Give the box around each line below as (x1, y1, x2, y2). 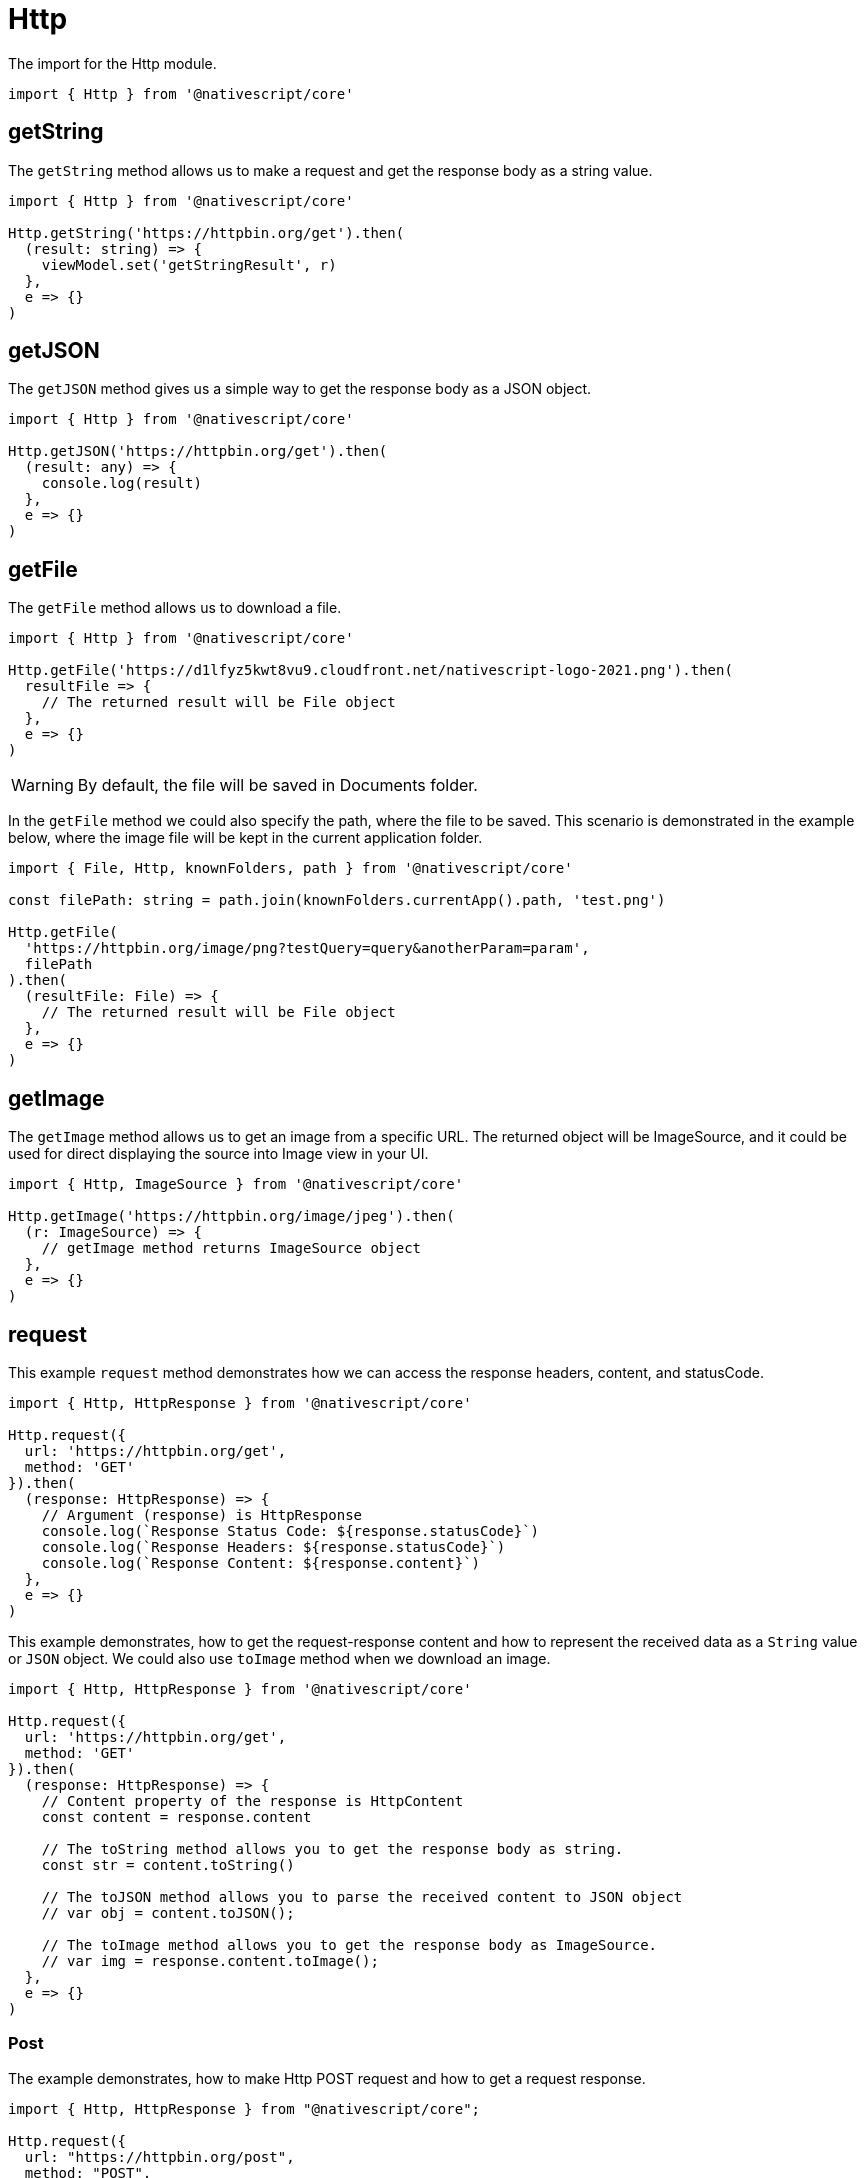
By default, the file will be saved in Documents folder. (77, 775, 478, 796)
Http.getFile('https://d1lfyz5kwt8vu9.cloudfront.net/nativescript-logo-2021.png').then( (8, 662, 733, 679)
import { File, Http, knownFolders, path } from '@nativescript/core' (8, 860, 573, 877)
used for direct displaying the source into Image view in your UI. (8, 1145, 429, 1163)
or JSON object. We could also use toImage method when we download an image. (8, 1649, 551, 1667)
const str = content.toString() (41, 1856, 295, 1873)
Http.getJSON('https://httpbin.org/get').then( (8, 443, 388, 460)
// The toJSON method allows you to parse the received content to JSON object (41, 1888, 683, 1905)
